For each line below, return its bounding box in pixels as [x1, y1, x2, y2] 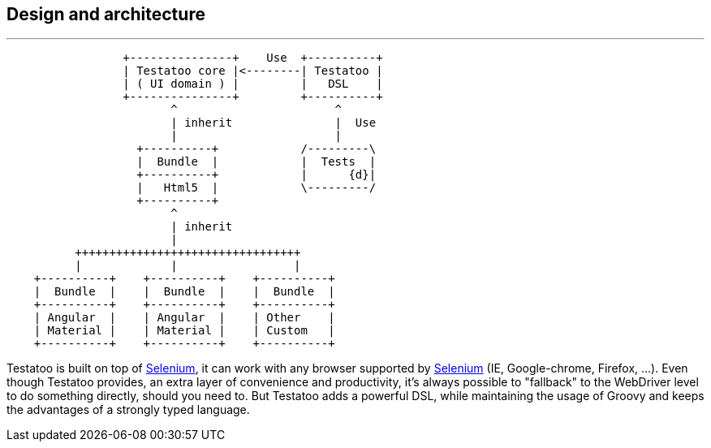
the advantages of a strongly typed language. [6, 403, 250, 417]
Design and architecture [6, 4, 205, 24]
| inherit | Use [170, 116, 377, 130]
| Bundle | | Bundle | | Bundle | [33, 285, 335, 299]
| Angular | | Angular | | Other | [33, 311, 335, 325]
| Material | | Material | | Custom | [33, 324, 335, 338]
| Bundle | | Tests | [136, 155, 377, 169]
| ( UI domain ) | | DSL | [123, 77, 383, 91]
